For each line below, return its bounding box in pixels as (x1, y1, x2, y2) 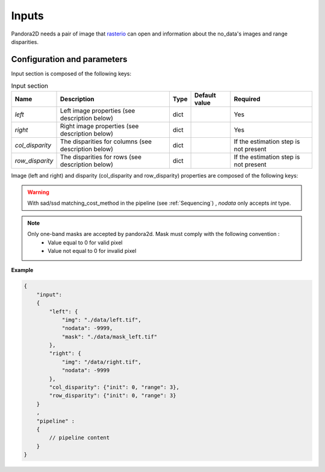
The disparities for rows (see (60, 152, 141, 161)
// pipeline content (49, 434, 110, 441)
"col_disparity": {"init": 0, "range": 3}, (49, 384, 180, 391)
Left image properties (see (60, 106, 135, 114)
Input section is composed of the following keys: (11, 70, 132, 77)
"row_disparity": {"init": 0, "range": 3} (49, 392, 177, 399)
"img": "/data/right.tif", (61, 358, 141, 365)
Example (11, 267, 34, 274)
